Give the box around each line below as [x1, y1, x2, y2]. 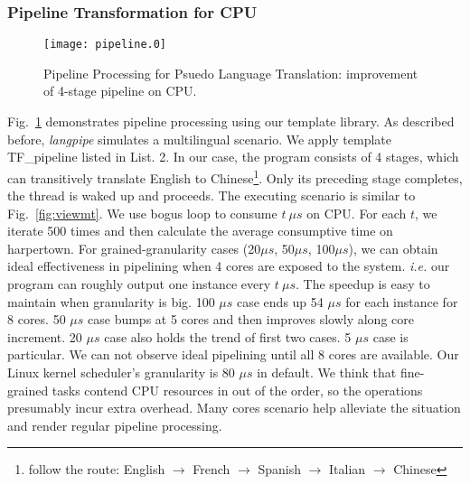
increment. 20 [7, 327, 82, 346]
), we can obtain [348, 238, 438, 257]
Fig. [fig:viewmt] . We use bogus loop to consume [7, 203, 277, 222]
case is [372, 327, 409, 346]
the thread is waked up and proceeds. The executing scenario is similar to [7, 186, 416, 205]
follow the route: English [28, 460, 165, 479]
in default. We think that [257, 363, 397, 382]
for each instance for [345, 292, 458, 311]
